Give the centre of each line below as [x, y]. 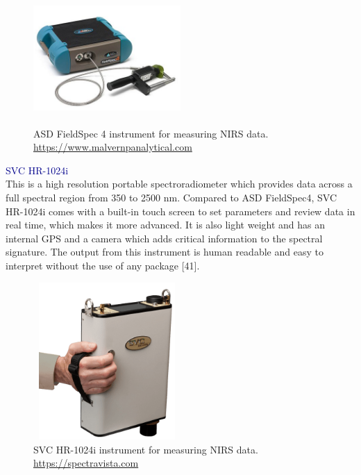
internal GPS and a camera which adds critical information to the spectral [164, 238]
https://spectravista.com [86, 463]
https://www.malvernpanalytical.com [113, 147]
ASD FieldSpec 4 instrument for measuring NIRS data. [151, 133]
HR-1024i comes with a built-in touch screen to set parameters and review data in [180, 211]
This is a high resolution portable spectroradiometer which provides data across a [179, 184]
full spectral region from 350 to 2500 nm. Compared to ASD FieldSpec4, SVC [171, 197]
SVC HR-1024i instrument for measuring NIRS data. [146, 449]
